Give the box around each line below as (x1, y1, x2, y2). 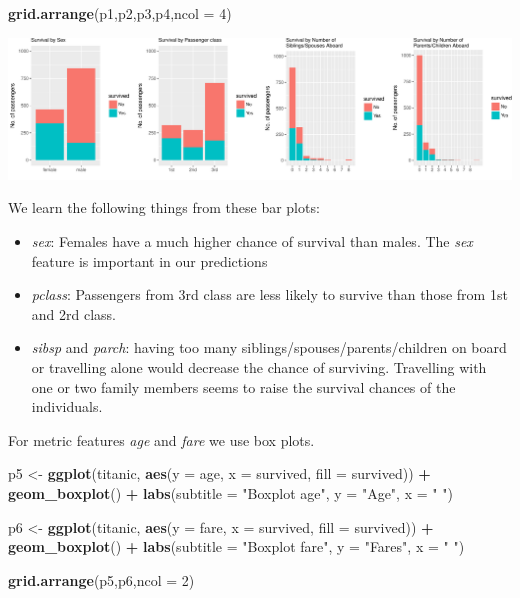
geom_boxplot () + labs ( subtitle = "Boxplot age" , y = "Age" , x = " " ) (8, 482, 453, 503)
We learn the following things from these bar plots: (8, 197, 320, 218)
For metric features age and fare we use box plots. (8, 429, 315, 450)
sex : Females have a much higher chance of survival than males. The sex (31, 231, 473, 252)
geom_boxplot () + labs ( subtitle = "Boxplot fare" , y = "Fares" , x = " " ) (8, 536, 465, 557)
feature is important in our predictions (31, 250, 268, 271)
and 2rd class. (31, 303, 116, 324)
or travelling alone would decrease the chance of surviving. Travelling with (31, 356, 487, 377)
